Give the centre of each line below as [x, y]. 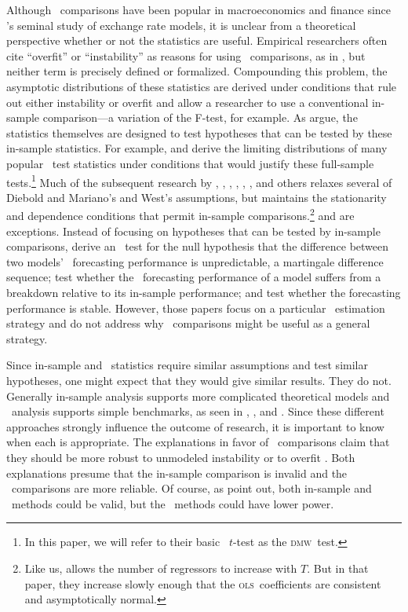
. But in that [338, 568]
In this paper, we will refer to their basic [122, 542]
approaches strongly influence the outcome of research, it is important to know [195, 426]
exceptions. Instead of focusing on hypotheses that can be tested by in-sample [193, 231]
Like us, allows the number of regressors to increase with [161, 568]
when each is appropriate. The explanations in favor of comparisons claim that [198, 442]
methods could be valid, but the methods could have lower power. [173, 503]
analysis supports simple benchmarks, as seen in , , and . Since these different [198, 411]
